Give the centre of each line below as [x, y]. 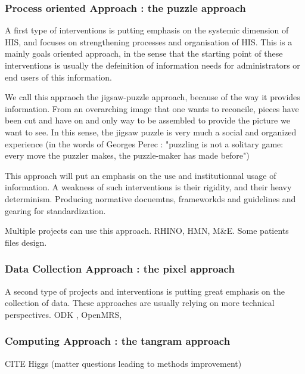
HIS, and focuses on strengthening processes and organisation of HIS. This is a [149, 41]
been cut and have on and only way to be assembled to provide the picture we [147, 120]
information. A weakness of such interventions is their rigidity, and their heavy [148, 187]
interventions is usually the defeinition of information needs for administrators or [152, 65]
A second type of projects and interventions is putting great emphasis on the [145, 291]
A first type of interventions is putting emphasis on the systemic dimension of [147, 30]
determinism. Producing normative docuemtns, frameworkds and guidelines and [150, 198]
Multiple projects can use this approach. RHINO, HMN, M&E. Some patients [147, 231]
